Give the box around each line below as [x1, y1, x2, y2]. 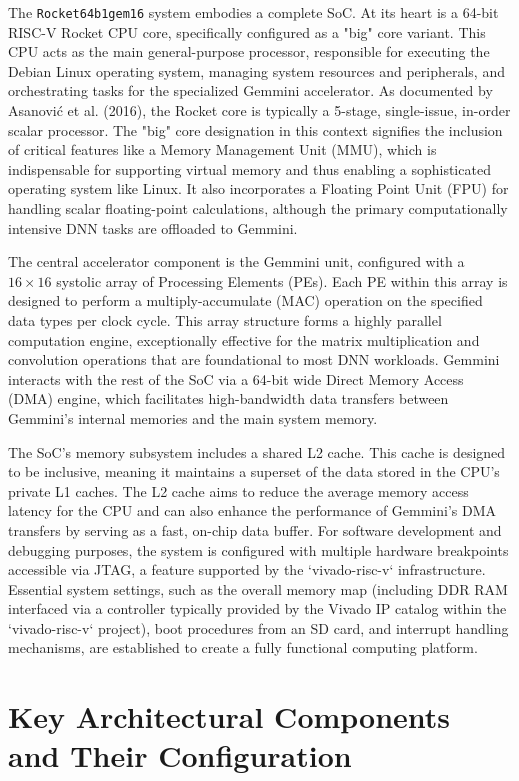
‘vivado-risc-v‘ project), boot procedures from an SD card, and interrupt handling [8, 617, 509, 638]
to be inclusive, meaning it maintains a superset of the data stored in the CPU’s [8, 461, 500, 482]
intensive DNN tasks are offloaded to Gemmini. [8, 217, 298, 238]
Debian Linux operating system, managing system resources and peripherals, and [8, 60, 505, 81]
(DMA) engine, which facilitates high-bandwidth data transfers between [8, 388, 449, 409]
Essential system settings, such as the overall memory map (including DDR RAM [8, 578, 508, 599]
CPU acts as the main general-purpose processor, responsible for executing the [8, 41, 490, 62]
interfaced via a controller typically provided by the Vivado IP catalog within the [8, 598, 507, 619]
